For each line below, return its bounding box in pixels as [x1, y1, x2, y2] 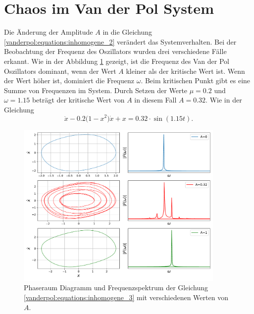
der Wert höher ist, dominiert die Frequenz [4, 75, 134, 86]
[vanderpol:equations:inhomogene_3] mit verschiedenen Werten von [24, 292, 228, 302]
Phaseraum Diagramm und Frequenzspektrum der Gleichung [24, 282, 208, 293]
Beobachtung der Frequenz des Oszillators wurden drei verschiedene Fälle [4, 46, 227, 56]
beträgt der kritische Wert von [32, 95, 125, 105]
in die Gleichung [102, 27, 152, 37]
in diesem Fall [134, 95, 177, 105]
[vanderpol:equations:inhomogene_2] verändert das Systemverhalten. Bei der [4, 36, 237, 47]
